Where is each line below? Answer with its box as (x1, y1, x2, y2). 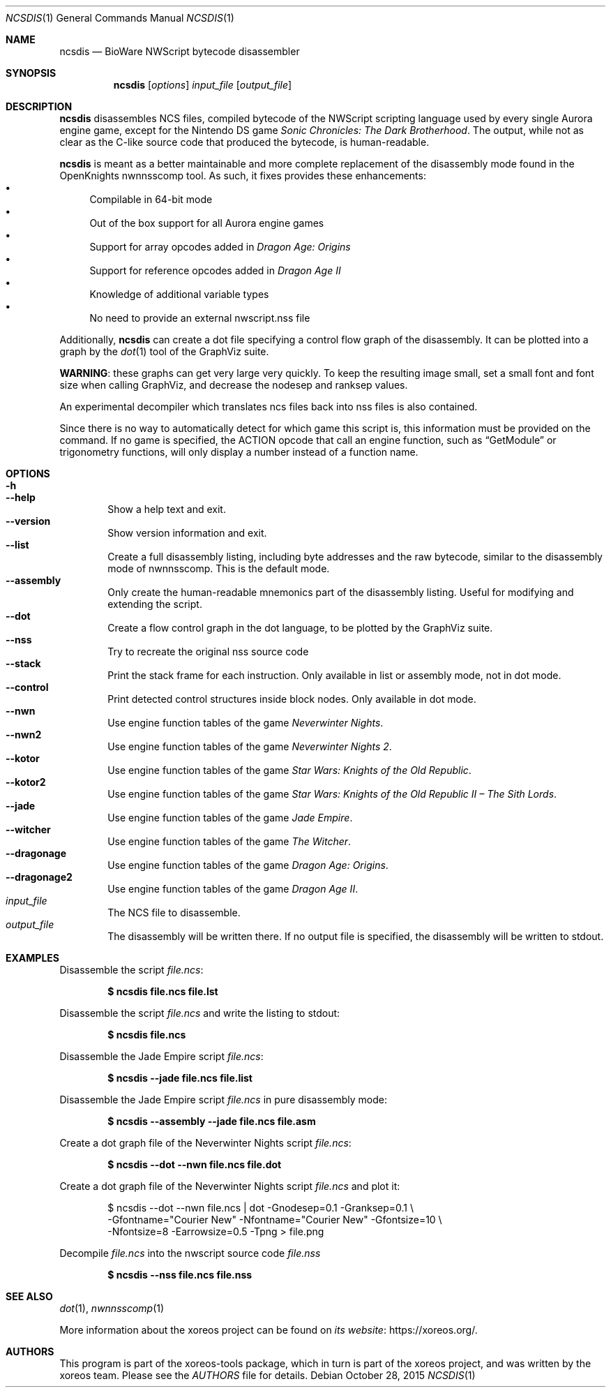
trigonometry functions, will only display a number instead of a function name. (59, 446, 418, 458)
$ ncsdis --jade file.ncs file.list (107, 1072, 252, 1084)
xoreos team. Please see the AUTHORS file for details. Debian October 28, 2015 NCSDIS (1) (59, 1369, 476, 1381)
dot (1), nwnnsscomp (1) (59, 1302, 165, 1314)
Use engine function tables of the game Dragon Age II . (107, 883, 359, 895)
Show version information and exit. (107, 527, 267, 539)
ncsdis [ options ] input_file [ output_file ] (113, 79, 292, 91)
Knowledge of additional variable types (89, 288, 269, 300)
